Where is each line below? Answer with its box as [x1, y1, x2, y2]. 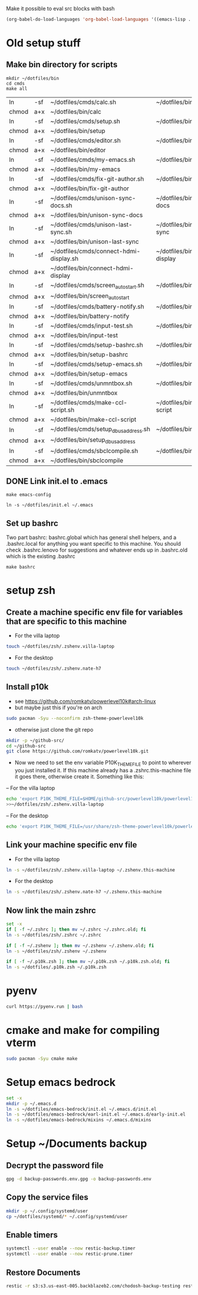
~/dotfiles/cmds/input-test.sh [50, 322, 133, 330]
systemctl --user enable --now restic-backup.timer [6, 1245, 136, 1251]
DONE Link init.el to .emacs [6, 477, 108, 487]
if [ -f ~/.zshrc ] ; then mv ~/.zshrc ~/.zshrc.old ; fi [6, 927, 146, 932]
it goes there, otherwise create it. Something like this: [14, 773, 144, 780]
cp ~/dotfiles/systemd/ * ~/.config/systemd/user [6, 1214, 128, 1219]
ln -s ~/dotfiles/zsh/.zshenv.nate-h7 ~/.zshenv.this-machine [6, 889, 162, 895]
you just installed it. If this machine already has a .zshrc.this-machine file [14, 767, 192, 774]
